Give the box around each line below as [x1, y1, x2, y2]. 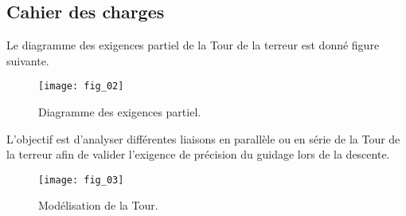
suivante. [6, 52, 49, 69]
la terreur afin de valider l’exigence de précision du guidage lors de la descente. [6, 146, 390, 163]
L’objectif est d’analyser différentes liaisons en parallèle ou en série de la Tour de [6, 130, 400, 147]
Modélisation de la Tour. [38, 197, 158, 214]
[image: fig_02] [38, 81, 124, 92]
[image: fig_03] [38, 174, 124, 186]
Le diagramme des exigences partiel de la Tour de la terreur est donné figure [6, 37, 380, 53]
